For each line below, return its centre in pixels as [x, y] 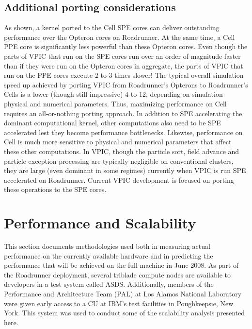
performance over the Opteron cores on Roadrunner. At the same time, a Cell [119, 37]
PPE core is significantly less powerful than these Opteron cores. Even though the [126, 46]
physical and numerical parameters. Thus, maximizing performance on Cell [115, 103]
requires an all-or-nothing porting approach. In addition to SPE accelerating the [123, 113]
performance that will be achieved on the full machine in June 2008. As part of [121, 265]
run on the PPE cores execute [48, 75]
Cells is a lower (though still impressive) [63, 94]
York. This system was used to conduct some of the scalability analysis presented [125, 313]
